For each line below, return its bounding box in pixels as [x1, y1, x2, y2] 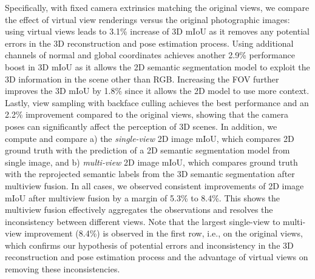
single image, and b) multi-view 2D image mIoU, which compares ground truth [5, 155, 298, 168]
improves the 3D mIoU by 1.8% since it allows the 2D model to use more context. [5, 84, 310, 97]
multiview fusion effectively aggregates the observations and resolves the [5, 203, 273, 216]
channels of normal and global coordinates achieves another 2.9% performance [5, 49, 295, 61]
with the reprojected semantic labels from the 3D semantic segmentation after [5, 167, 295, 180]
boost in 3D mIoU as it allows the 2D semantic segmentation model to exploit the [5, 60, 310, 73]
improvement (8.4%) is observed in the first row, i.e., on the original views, [24, 227, 303, 240]
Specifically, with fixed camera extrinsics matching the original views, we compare [5, 1, 310, 13]
